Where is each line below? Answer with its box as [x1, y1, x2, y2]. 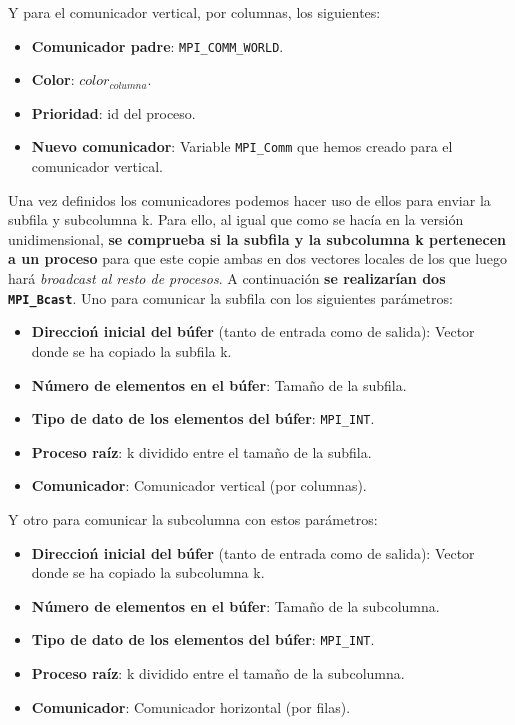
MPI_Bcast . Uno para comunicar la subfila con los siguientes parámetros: [8, 287, 453, 308]
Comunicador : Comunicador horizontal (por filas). [31, 696, 351, 717]
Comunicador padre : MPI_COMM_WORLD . [31, 35, 284, 56]
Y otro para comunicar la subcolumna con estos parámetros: [8, 508, 378, 529]
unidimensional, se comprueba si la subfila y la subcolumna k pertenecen [8, 228, 506, 249]
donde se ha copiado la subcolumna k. [31, 562, 265, 583]
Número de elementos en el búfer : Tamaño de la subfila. [31, 374, 407, 395]
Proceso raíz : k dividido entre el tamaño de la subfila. [31, 441, 372, 462]
